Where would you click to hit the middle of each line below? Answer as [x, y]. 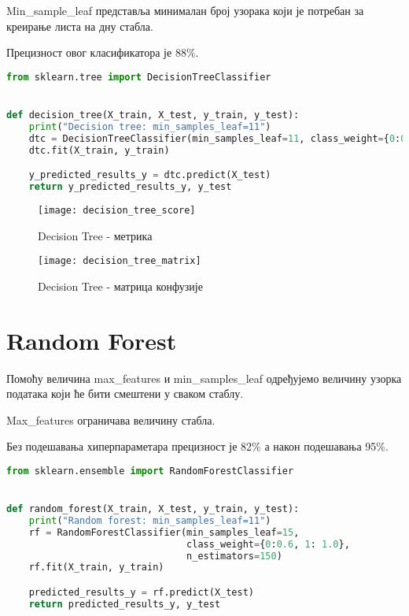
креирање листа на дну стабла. [80, 26]
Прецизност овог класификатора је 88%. [103, 52]
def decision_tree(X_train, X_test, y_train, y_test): [153, 115]
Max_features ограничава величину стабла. [111, 419]
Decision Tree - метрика [95, 235]
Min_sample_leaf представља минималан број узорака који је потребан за [185, 10]
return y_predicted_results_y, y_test [130, 187]
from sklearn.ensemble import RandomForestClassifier [150, 471]
